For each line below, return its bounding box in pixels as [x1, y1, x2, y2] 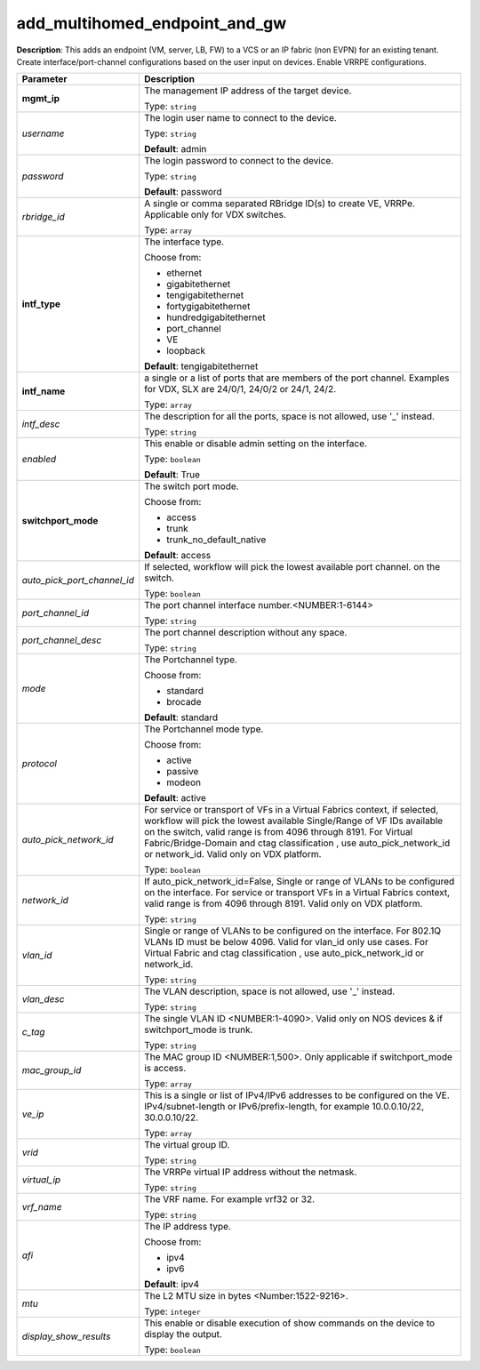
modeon [165, 776, 202, 789]
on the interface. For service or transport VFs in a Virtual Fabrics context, [143, 886, 451, 899]
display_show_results [21, 1330, 111, 1342]
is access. [143, 1062, 187, 1075]
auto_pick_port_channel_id [21, 574, 135, 587]
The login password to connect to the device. [143, 155, 334, 167]
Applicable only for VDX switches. [143, 209, 286, 221]
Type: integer [143, 1305, 202, 1318]
